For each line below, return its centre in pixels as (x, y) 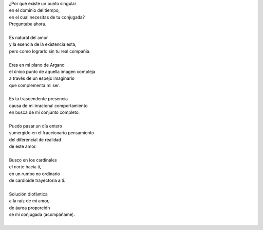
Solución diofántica (28, 194)
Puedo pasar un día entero (36, 126)
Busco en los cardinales (33, 160)
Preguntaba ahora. (28, 24)
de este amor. (23, 146)
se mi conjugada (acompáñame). (42, 214)
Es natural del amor (28, 37)
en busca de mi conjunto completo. (44, 112)
